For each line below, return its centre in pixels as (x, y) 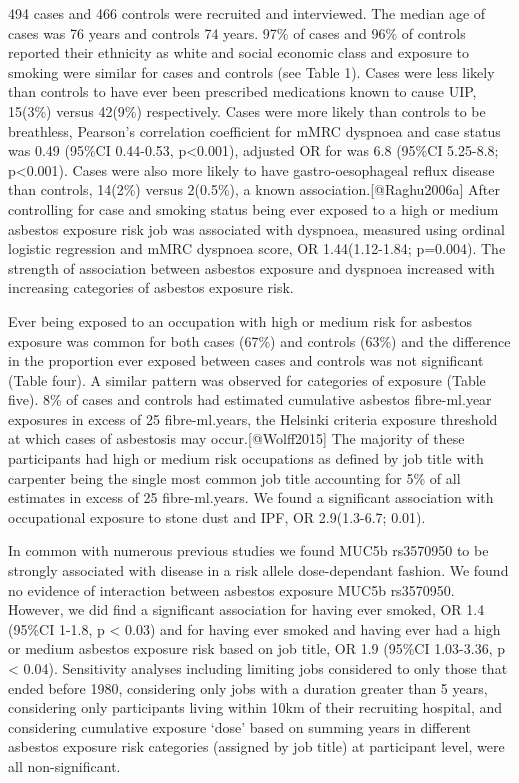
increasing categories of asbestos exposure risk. (151, 287)
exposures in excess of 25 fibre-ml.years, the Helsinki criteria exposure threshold (253, 418)
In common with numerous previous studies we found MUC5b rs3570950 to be (248, 550)
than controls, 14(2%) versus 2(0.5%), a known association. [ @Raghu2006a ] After (254, 189)
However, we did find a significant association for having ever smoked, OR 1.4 (246, 609)
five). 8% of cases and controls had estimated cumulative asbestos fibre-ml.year (250, 399)
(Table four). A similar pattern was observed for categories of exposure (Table (247, 379)
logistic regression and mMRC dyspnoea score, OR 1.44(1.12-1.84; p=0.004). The (257, 248)
